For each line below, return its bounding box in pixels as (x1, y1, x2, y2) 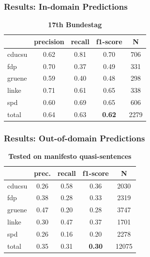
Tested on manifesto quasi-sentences (8, 151, 132, 161)
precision (34, 36, 64, 46)
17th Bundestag (48, 19, 102, 30)
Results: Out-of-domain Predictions (4, 132, 145, 144)
